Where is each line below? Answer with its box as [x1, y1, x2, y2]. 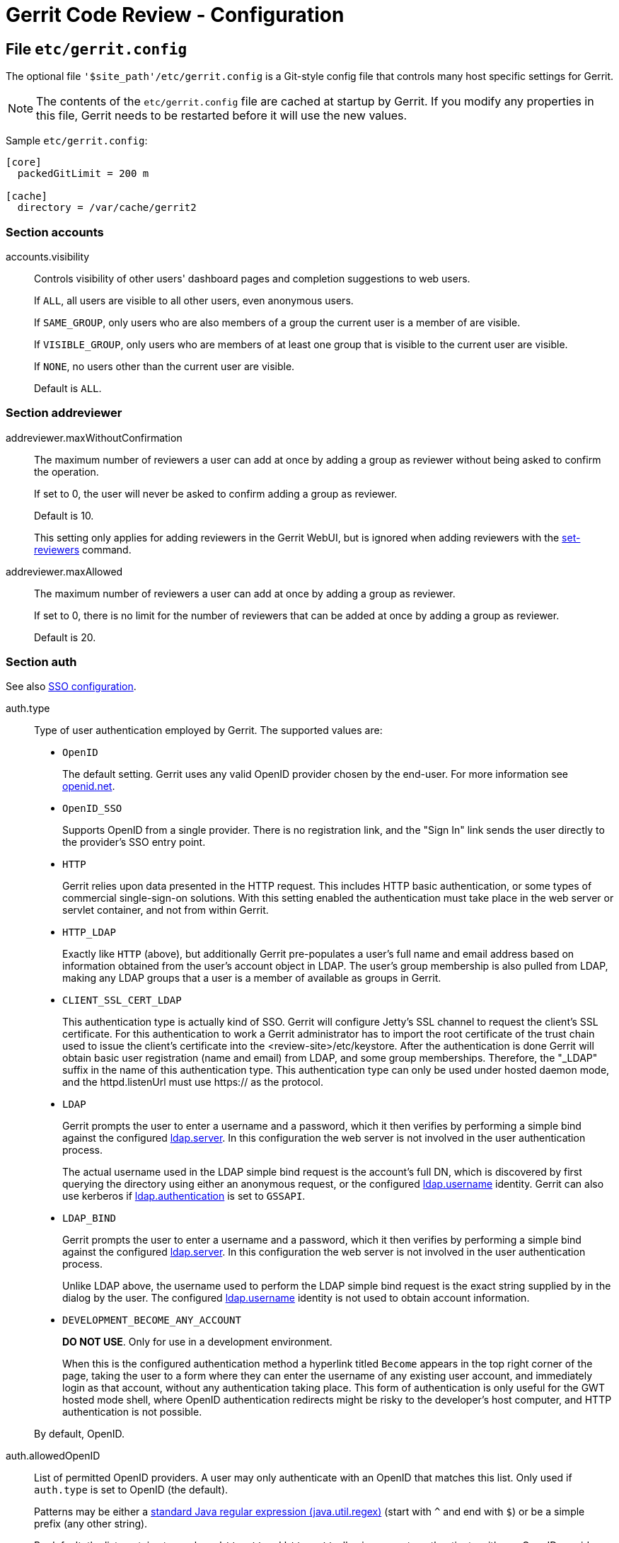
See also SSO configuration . [6, 680, 137, 693]
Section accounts [6, 224, 104, 239]
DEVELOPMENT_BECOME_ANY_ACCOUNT [62, 1314, 241, 1326]
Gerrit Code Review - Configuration [6, 3, 345, 27]
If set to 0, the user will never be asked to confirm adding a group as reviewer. [34, 487, 398, 500]
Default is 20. [34, 631, 96, 643]
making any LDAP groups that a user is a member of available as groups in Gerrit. [62, 972, 441, 985]
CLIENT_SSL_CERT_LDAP [62, 994, 182, 1006]
